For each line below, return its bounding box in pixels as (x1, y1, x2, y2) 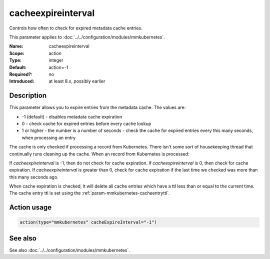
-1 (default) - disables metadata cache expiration (21, 113, 122, 119)
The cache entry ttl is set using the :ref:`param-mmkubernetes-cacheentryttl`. (9, 190, 170, 196)
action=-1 (48, 64, 68, 70)
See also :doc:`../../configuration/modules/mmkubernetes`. (9, 247, 130, 253)
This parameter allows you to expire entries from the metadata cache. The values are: (9, 104, 186, 110)
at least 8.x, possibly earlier (48, 78, 105, 84)
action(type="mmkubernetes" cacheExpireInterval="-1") (19, 219, 157, 225)
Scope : (9, 50, 24, 56)
